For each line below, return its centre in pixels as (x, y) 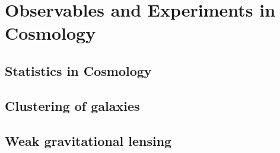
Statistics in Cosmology (78, 70)
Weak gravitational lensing (88, 140)
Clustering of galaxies (72, 105)
